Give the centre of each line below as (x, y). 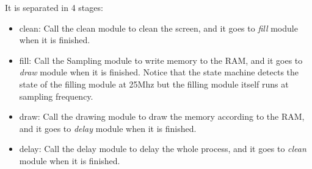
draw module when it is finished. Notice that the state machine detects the (159, 72)
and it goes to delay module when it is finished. (108, 128)
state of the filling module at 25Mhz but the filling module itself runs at (154, 84)
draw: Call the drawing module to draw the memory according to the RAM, (162, 116)
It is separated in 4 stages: (54, 7)
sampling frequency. (56, 96)
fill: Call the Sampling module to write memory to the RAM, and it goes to (161, 60)
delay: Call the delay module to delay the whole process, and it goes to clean (163, 149)
